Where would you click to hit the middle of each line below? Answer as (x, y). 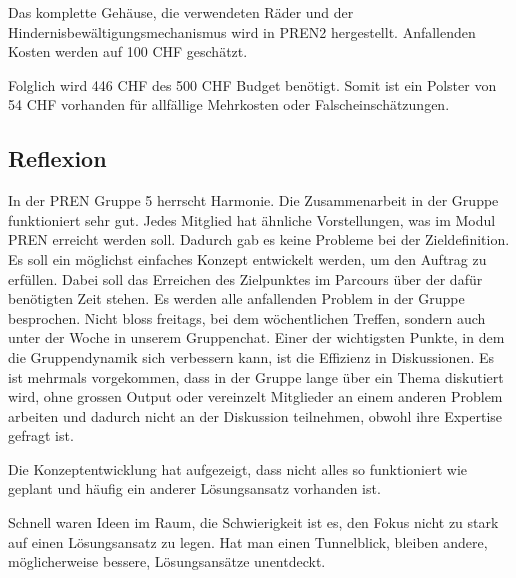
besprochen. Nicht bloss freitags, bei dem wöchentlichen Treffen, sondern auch (247, 317)
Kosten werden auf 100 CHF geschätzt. (128, 51)
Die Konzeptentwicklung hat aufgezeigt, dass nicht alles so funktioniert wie (238, 468)
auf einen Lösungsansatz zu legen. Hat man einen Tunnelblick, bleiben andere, (248, 541)
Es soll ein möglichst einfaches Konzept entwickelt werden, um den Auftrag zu (247, 258)
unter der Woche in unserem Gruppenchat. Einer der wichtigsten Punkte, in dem (256, 337)
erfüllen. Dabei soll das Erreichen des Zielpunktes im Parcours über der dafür (245, 278)
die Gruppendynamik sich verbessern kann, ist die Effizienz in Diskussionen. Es (251, 356)
